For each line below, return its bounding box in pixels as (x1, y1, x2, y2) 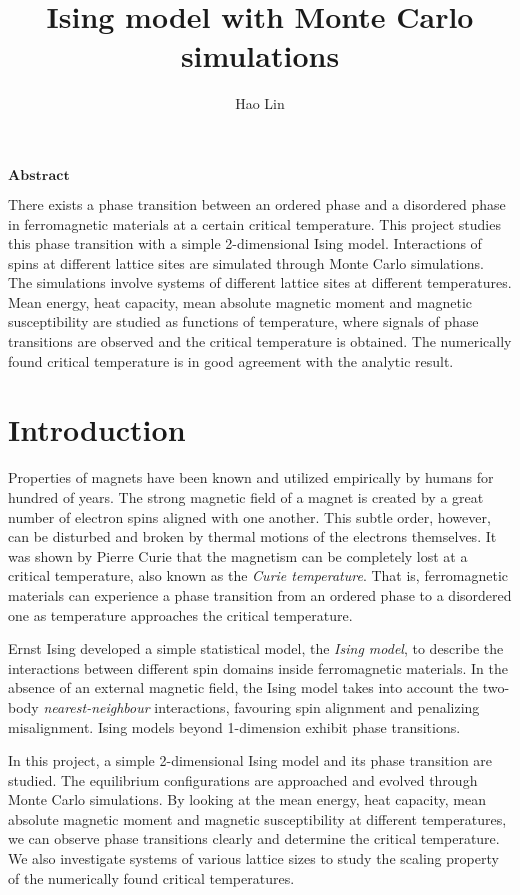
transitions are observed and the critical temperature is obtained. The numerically (8, 331, 512, 352)
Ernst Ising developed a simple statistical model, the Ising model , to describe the (8, 638, 504, 659)
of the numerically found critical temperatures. (8, 867, 295, 888)
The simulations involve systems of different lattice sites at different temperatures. (8, 272, 512, 293)
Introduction (8, 409, 186, 450)
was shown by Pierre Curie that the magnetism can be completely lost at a (8, 545, 468, 566)
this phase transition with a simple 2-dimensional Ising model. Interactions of (8, 233, 482, 254)
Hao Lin (235, 93, 285, 114)
